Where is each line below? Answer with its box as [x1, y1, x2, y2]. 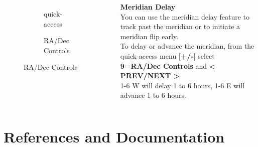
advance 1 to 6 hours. [120, 90, 186, 100]
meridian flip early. [120, 31, 179, 41]
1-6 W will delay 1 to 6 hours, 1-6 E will [120, 80, 245, 90]
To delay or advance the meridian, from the [120, 41, 254, 51]
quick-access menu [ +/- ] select [120, 50, 215, 61]
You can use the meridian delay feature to [120, 11, 250, 22]
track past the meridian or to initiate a [120, 21, 240, 32]
